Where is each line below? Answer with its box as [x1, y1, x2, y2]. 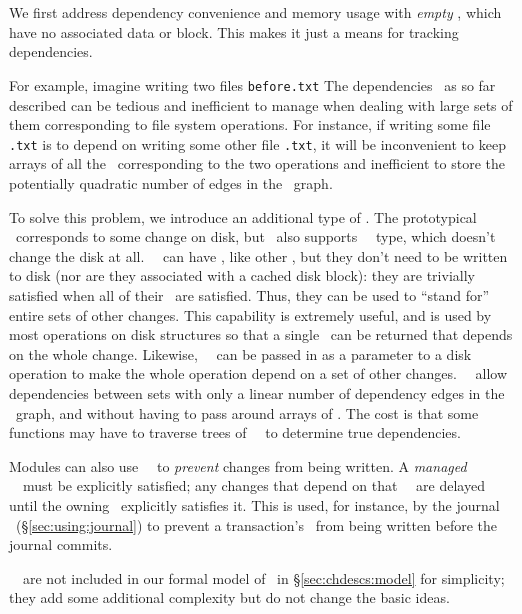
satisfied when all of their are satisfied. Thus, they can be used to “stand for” [9, 285, 490, 306]
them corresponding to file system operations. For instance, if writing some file [9, 114, 491, 135]
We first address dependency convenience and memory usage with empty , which [9, 2, 502, 23]
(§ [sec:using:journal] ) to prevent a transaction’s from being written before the [15, 514, 498, 535]
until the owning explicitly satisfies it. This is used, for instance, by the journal [9, 494, 500, 515]
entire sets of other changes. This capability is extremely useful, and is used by [9, 304, 492, 325]
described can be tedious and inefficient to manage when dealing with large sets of [9, 94, 513, 115]
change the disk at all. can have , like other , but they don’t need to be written [9, 245, 508, 266]
